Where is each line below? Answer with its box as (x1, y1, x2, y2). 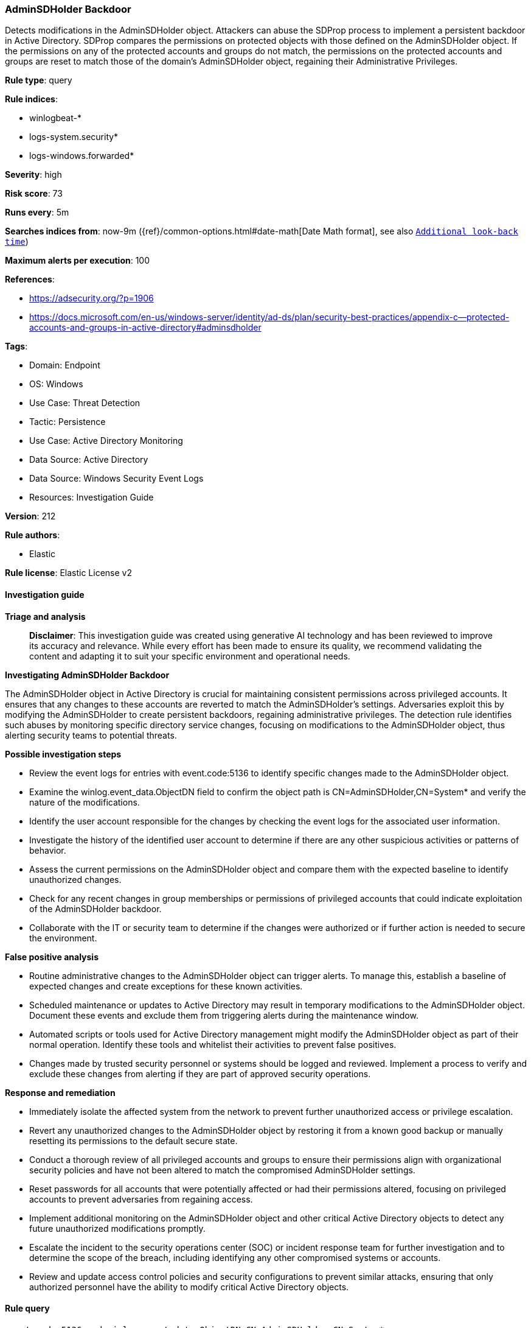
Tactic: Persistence (29, 416, 106, 427)
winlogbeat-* (29, 113, 82, 124)
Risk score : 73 (5, 188, 63, 199)
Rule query (5, 1303, 50, 1314)
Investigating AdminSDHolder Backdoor (5, 669, 170, 680)
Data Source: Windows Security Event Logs (29, 473, 204, 484)
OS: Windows (29, 379, 83, 390)
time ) (5, 236, 29, 247)
